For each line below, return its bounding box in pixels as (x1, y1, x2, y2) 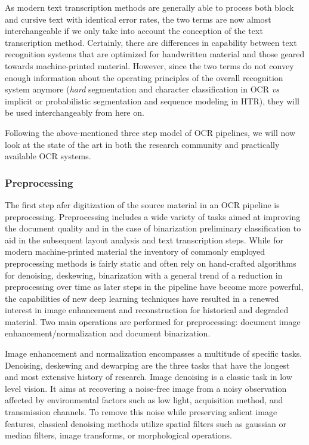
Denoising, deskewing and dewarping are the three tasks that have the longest (5, 359, 290, 371)
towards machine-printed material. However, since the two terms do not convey (5, 59, 294, 72)
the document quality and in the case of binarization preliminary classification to (5, 222, 301, 234)
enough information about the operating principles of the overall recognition (5, 71, 283, 84)
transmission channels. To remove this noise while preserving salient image (5, 406, 277, 418)
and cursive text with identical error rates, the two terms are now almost (5, 13, 271, 25)
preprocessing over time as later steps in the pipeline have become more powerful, (5, 280, 304, 293)
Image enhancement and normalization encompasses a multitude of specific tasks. (5, 347, 302, 360)
